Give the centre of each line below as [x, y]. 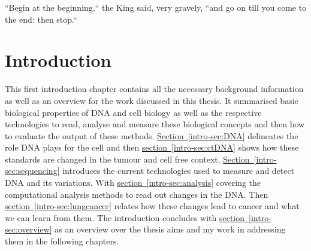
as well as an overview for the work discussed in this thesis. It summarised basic [152, 100]
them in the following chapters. [62, 241]
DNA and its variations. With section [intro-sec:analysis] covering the [133, 183]
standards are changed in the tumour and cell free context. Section [127, 159]
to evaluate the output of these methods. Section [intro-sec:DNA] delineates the [152, 135]
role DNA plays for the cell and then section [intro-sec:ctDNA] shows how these [152, 147]
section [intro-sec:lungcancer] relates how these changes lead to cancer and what [152, 206]
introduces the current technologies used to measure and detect [179, 171]
